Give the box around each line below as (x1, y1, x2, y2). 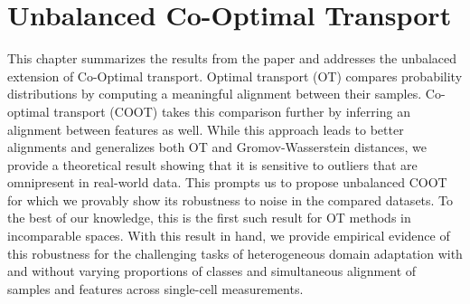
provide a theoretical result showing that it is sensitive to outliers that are (7, 155, 418, 174)
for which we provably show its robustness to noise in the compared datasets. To (7, 190, 454, 209)
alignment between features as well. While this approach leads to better (7, 119, 404, 138)
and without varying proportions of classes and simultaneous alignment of (7, 261, 417, 280)
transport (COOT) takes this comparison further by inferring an (53, 101, 410, 120)
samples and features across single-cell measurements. (7, 279, 304, 298)
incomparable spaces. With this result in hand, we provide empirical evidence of (7, 226, 450, 245)
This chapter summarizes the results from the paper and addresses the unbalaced (7, 49, 457, 68)
